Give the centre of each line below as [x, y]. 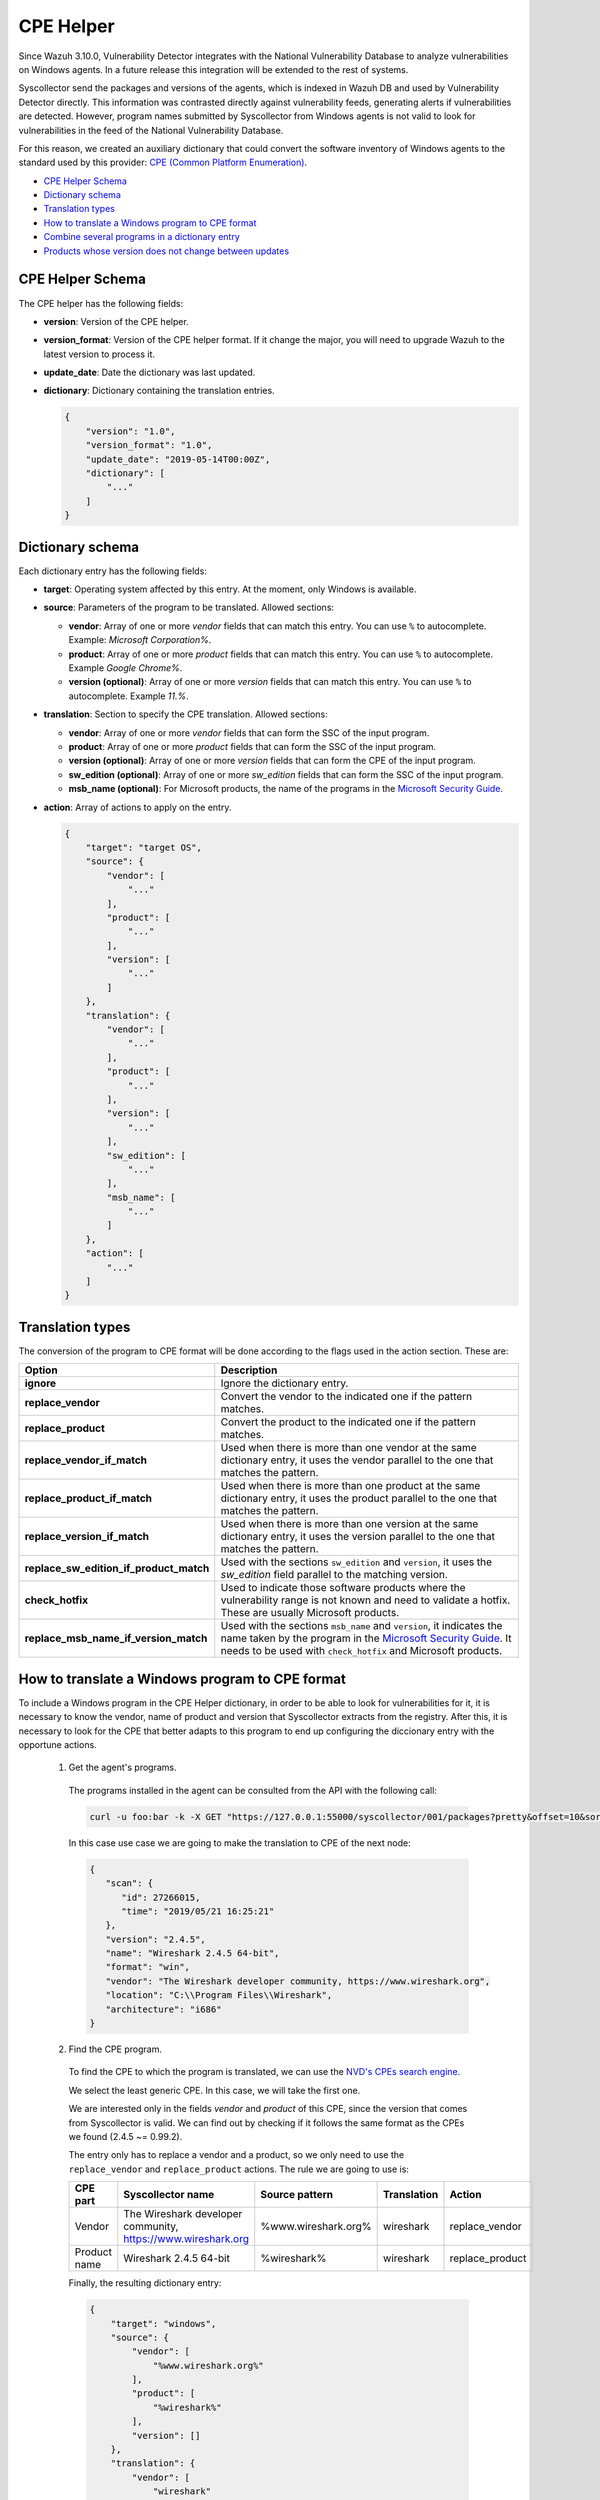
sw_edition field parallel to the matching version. [334, 1575]
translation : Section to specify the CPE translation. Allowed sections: [186, 714]
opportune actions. [57, 1745]
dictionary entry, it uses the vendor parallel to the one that [357, 1460]
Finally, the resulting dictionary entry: [145, 2283]
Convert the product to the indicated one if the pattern [348, 1422]
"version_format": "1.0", [149, 445]
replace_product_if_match [88, 1498]
